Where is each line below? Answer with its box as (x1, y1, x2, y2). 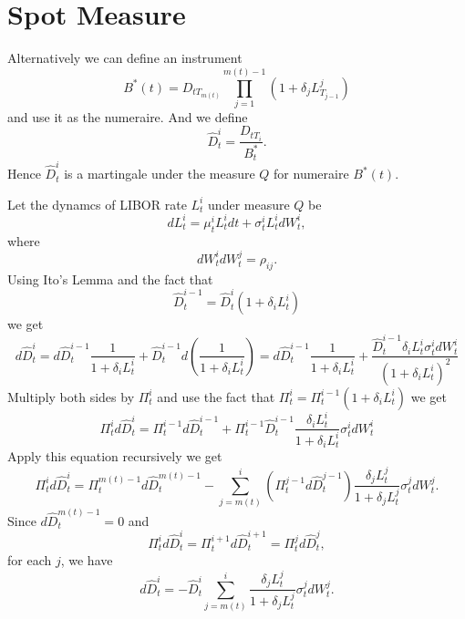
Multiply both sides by (7, 387, 135, 406)
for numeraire (274, 164, 349, 183)
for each (7, 551, 52, 570)
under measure (208, 194, 290, 213)
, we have (60, 551, 113, 570)
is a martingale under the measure (64, 164, 255, 183)
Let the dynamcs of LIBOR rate (7, 194, 187, 213)
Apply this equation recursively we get (7, 447, 222, 466)
